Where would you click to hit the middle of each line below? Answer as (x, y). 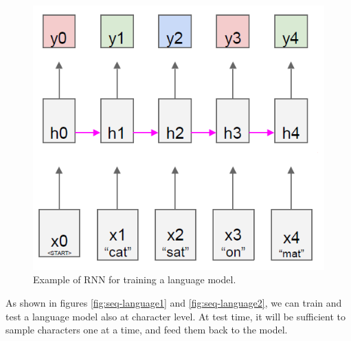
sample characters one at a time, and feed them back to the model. (147, 330)
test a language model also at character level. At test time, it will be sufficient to (175, 316)
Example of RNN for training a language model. (135, 279)
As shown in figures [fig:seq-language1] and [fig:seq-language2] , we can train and (174, 302)
